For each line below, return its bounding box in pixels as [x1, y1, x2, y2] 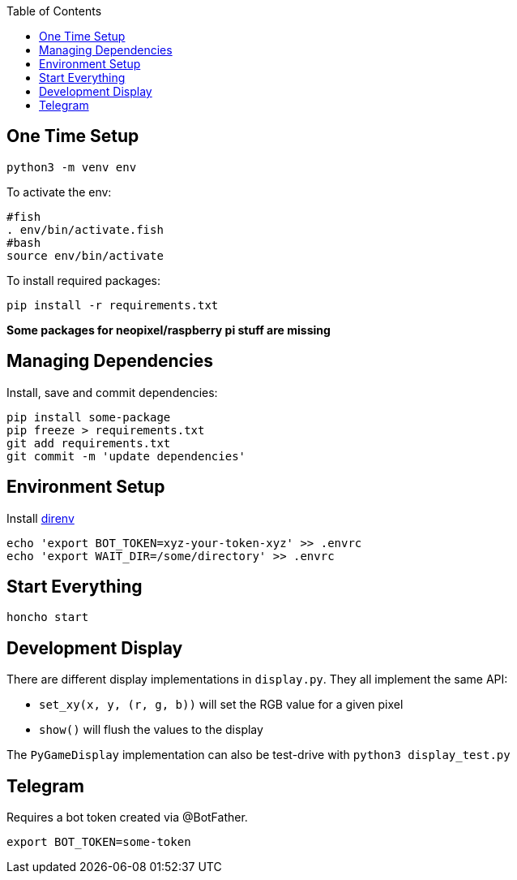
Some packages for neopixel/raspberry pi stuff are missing [6, 322, 331, 337]
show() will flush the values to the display [39, 723, 263, 737]
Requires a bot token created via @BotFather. [6, 810, 248, 825]
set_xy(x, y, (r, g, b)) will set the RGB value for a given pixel [39, 697, 404, 712]
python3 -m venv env [6, 160, 137, 174]
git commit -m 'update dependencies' [6, 449, 246, 463]
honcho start [6, 610, 89, 624]
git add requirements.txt [6, 436, 171, 450]
